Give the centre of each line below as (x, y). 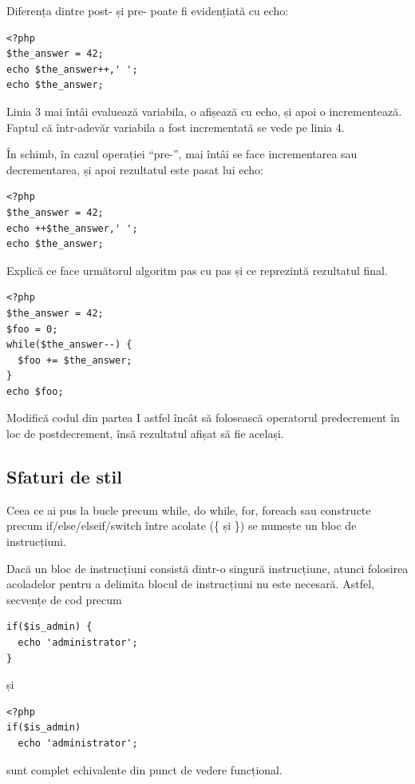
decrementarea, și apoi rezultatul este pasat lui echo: (135, 169)
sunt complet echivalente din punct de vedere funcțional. (144, 769)
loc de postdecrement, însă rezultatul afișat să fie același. (145, 434)
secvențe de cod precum (64, 599)
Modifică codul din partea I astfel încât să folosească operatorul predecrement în (203, 418)
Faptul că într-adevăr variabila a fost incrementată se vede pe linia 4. (176, 127)
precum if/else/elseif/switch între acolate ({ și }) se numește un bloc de (182, 525)
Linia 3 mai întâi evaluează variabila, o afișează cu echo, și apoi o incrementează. (204, 111)
